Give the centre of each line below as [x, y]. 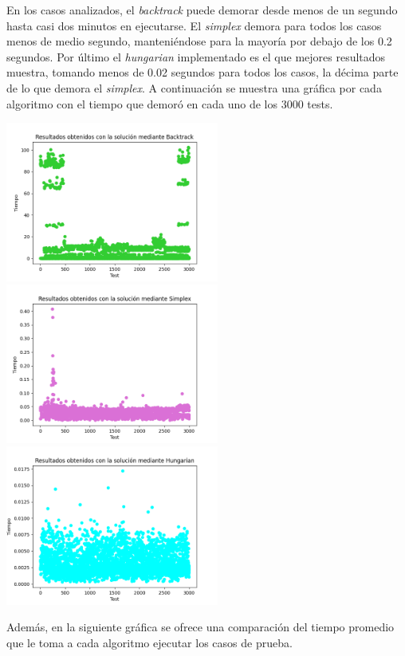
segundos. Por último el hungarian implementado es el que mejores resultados [196, 56]
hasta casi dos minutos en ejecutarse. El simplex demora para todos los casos [194, 25]
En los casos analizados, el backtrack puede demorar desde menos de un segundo [202, 10]
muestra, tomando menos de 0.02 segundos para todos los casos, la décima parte [202, 72]
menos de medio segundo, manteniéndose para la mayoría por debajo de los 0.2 [199, 41]
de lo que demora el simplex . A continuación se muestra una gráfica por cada [194, 87]
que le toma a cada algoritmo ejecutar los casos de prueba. [149, 642]
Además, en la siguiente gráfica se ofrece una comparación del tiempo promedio [201, 627]
